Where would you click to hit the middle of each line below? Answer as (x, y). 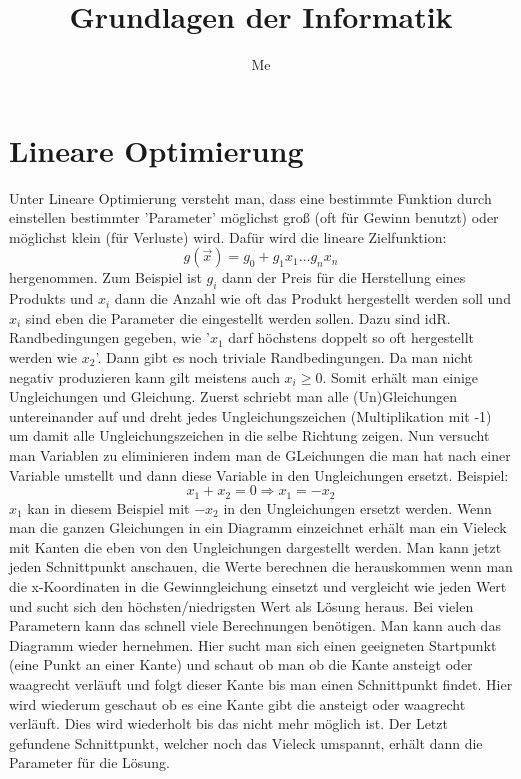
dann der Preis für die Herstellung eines (344, 277)
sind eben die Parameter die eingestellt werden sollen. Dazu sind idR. (238, 317)
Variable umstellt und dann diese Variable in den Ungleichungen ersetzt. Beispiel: (259, 474)
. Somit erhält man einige (400, 376)
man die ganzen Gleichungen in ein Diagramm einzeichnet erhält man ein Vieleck (258, 527)
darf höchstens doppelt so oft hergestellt (351, 337)
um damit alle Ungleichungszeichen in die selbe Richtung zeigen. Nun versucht (249, 435)
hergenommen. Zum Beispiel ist (105, 277)
